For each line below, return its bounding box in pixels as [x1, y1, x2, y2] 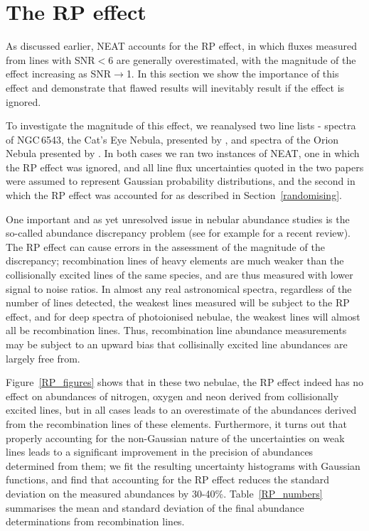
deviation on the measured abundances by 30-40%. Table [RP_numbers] [6, 486, 323, 500]
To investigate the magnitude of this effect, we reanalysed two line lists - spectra [6, 118, 356, 133]
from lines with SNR [6, 52, 95, 67]
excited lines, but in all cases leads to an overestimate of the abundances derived [6, 402, 357, 417]
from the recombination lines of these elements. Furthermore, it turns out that [6, 416, 347, 431]
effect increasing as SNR [6, 66, 112, 81]
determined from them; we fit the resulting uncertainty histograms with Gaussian [6, 458, 360, 473]
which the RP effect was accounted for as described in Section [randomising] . [6, 188, 342, 203]
